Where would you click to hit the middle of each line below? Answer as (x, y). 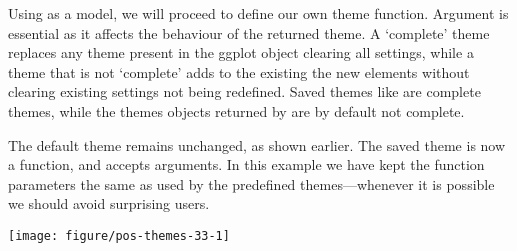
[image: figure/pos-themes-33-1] (119, 235)
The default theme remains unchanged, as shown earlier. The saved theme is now (257, 144)
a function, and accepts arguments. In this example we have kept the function (246, 164)
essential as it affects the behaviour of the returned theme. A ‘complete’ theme (249, 32)
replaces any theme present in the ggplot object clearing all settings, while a (241, 52)
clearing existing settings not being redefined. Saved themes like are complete (244, 91)
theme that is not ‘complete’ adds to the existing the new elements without (239, 71)
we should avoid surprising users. (109, 203)
